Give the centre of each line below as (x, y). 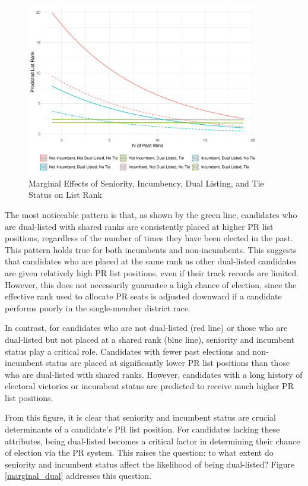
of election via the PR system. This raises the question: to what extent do (139, 452)
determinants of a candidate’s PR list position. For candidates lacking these (142, 429)
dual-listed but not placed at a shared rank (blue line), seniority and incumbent (150, 339)
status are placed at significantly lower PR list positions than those (168, 363)
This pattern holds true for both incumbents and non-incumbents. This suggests (151, 249)
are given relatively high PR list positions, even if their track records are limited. (152, 272)
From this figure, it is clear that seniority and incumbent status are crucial (140, 417)
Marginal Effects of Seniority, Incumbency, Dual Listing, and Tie (146, 183)
